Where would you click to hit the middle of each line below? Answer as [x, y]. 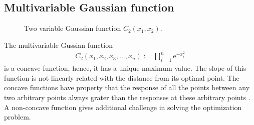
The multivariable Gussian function [58, 45]
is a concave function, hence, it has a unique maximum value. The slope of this [125, 68]
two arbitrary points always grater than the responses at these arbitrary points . [127, 97]
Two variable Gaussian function [73, 28]
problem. [18, 117]
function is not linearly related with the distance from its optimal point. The [122, 77]
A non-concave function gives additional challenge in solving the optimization [123, 107]
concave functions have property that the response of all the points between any [127, 87]
